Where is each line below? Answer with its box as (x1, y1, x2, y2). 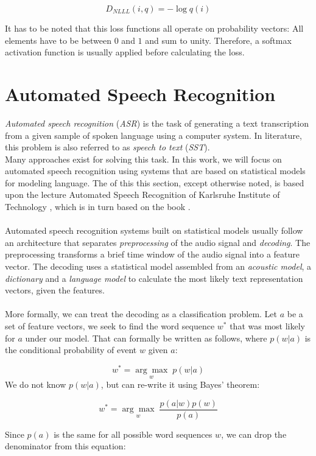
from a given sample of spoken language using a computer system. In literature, (5, 128, 302, 141)
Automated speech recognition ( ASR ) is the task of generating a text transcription (5, 116, 309, 129)
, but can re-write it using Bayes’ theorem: (100, 378, 260, 391)
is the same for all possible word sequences (54, 427, 212, 440)
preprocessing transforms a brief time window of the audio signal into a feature (5, 248, 300, 261)
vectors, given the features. (5, 284, 105, 296)
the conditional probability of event (5, 343, 137, 356)
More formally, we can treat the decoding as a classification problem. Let (5, 307, 278, 320)
